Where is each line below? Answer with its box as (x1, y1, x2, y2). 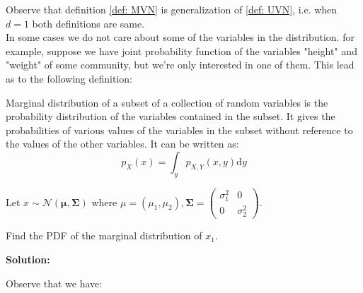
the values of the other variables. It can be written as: (6, 136, 239, 151)
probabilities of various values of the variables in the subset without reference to (6, 122, 353, 137)
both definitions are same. (32, 16, 145, 30)
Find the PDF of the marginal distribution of (6, 228, 202, 243)
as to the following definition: (6, 71, 132, 85)
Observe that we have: (6, 275, 103, 290)
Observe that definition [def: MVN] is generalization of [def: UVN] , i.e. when (6, 2, 338, 16)
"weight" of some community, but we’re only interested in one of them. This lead (6, 57, 355, 72)
